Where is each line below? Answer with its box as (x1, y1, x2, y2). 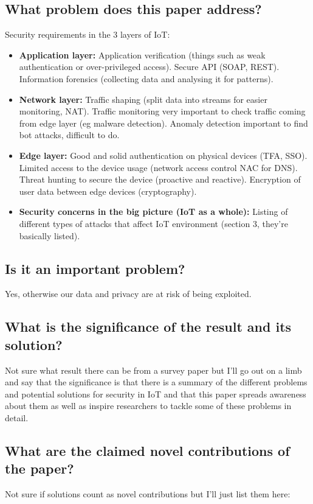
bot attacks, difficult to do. (19, 128, 120, 141)
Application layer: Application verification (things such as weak (19, 48, 266, 61)
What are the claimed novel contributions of (5, 441, 290, 460)
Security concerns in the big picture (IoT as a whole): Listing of (19, 205, 288, 218)
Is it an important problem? (5, 259, 185, 278)
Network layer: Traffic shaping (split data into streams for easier (19, 93, 267, 105)
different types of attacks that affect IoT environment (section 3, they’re (19, 217, 288, 229)
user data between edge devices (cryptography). (19, 184, 197, 197)
